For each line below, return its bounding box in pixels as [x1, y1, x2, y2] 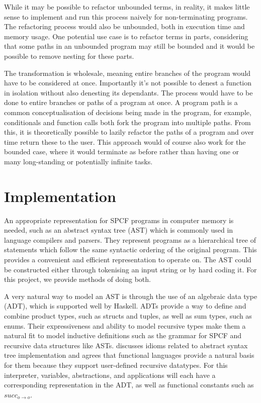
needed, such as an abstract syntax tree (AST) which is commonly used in [4, 225, 233, 235]
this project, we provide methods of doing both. [4, 274, 151, 284]
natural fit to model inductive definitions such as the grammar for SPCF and [4, 330, 242, 341]
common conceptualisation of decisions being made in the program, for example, [4, 107, 251, 117]
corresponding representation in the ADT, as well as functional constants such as [4, 379, 254, 390]
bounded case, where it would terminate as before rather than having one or [4, 146, 239, 157]
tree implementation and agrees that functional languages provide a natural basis [4, 350, 254, 360]
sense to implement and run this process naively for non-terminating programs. [4, 11, 248, 22]
